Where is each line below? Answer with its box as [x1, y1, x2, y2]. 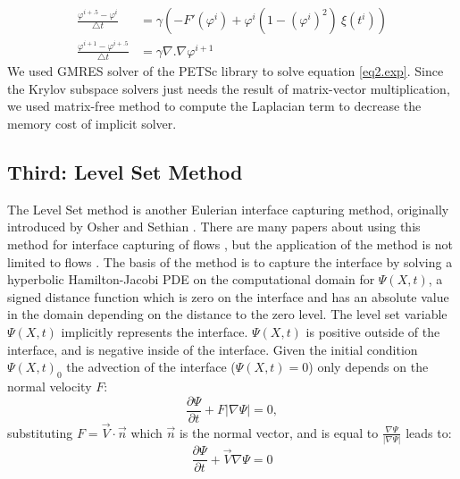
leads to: [406, 423, 452, 441]
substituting [7, 423, 73, 441]
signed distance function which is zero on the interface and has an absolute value [7, 287, 449, 306]
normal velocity [7, 376, 92, 395]
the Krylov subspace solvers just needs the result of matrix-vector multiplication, [7, 79, 450, 97]
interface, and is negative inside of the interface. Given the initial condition [7, 340, 418, 358]
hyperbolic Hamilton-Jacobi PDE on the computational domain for [7, 270, 375, 289]
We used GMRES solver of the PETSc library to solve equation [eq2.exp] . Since [7, 62, 444, 80]
